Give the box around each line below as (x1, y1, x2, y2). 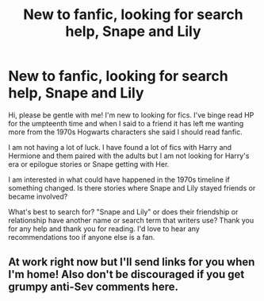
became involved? (8, 191, 68, 201)
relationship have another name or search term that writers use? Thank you (8, 215, 254, 225)
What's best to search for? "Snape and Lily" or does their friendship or (8, 206, 239, 216)
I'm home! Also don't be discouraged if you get (8, 268, 245, 281)
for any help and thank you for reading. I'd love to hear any (8, 224, 200, 233)
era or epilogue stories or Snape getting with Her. (8, 159, 170, 168)
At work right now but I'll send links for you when (8, 256, 255, 269)
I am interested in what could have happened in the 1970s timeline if (8, 175, 230, 184)
